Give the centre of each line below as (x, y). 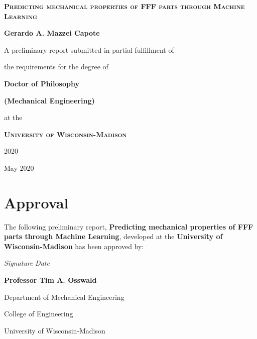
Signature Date (27, 263)
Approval (36, 202)
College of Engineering (39, 314)
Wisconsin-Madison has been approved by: (74, 246)
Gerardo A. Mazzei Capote (52, 33)
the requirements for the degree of (56, 67)
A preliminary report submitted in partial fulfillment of (89, 49)
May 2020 (19, 167)
